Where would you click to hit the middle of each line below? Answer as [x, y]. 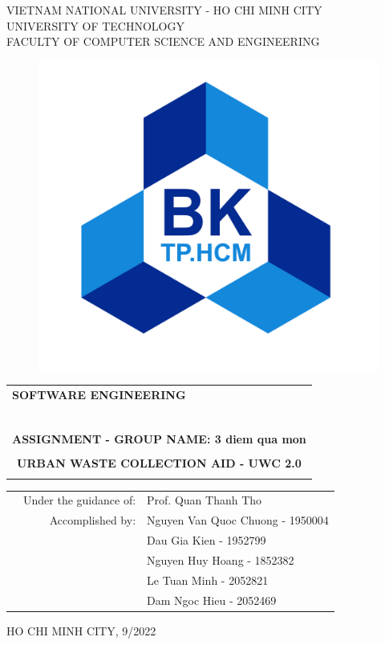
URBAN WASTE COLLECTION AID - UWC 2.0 [159, 463]
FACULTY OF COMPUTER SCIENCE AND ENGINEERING [163, 41]
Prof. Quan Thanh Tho [205, 500]
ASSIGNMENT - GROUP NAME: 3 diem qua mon [159, 439]
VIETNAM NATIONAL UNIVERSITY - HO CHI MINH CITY [164, 10]
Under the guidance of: [80, 500]
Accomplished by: [93, 520]
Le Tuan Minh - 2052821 [208, 580]
